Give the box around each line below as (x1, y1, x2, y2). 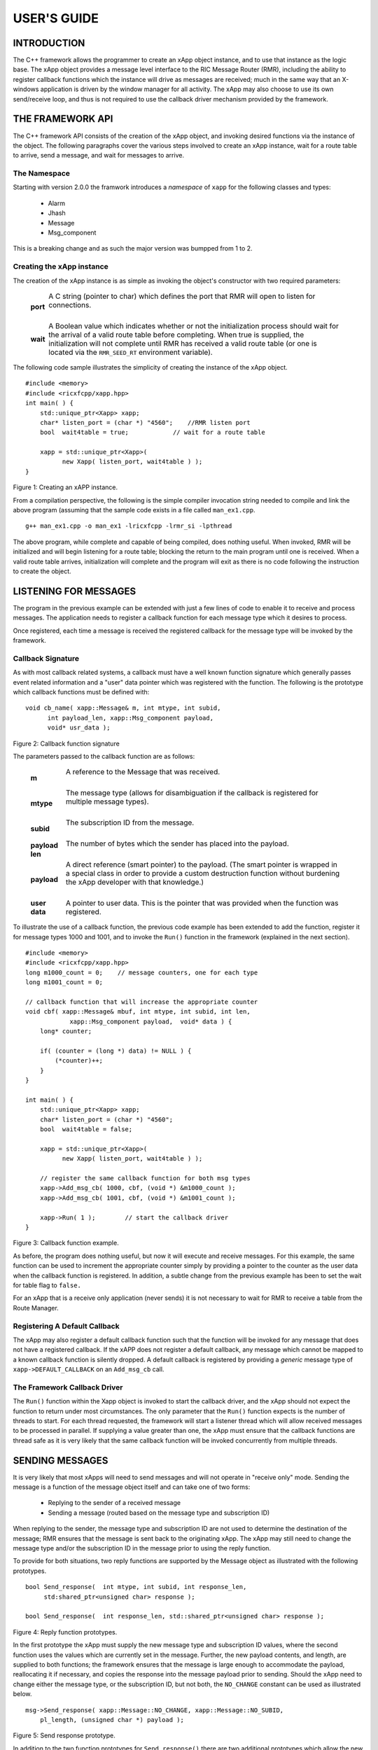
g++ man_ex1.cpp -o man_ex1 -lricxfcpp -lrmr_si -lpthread (25, 522, 232, 530)
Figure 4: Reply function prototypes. (13, 1627, 118, 1636)
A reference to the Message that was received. (65, 767, 220, 777)
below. (13, 1690, 32, 1698)
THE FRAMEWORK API (13, 113, 113, 125)
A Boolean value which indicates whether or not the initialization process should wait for (48, 321, 339, 330)
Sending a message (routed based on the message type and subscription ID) (48, 1508, 270, 1517)
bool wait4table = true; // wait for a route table (39, 428, 265, 437)
